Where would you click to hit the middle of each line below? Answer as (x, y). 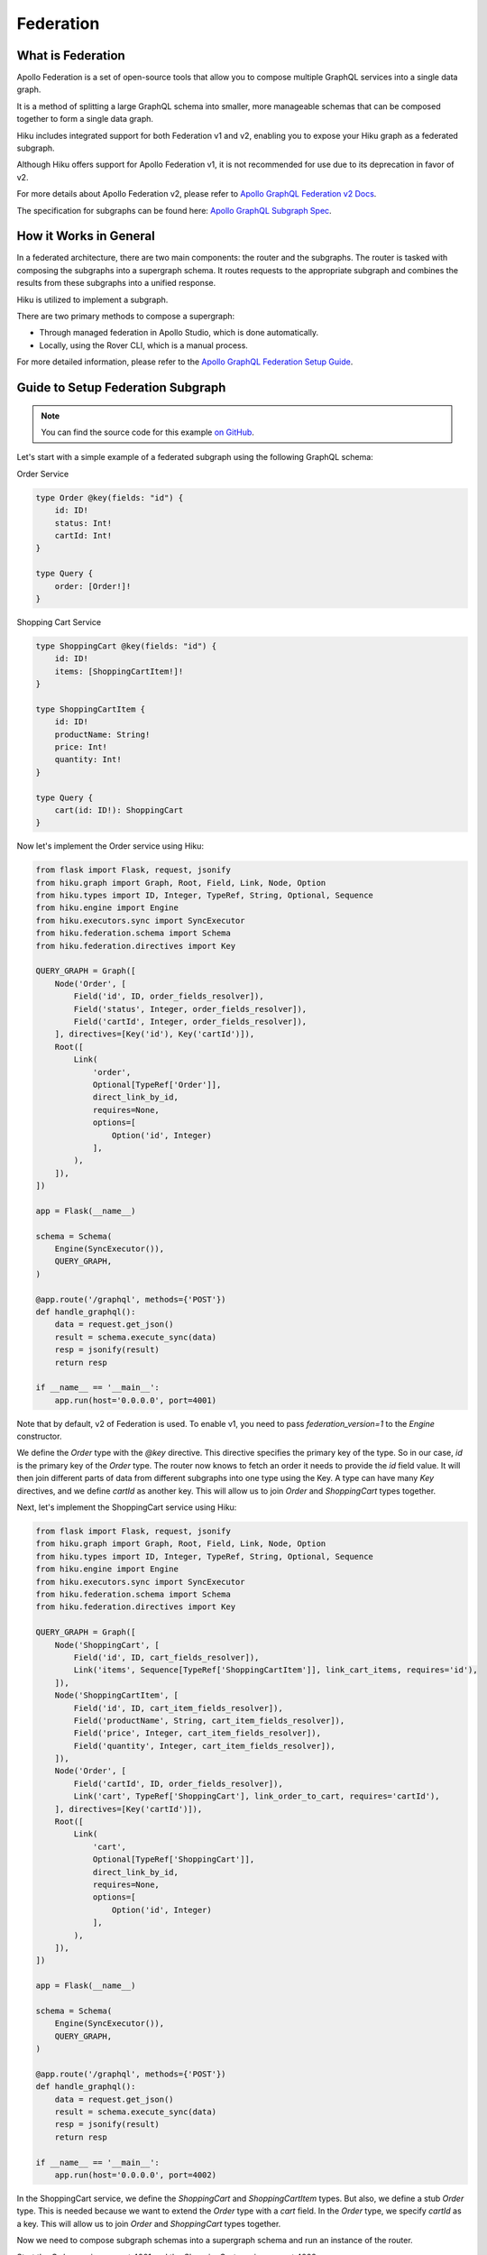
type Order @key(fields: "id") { (110, 497)
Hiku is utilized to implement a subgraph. (92, 299)
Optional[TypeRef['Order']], (157, 1084)
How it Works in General (86, 236)
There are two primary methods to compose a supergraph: (126, 317)
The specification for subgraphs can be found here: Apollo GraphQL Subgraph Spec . (175, 210)
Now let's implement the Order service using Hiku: (110, 846)
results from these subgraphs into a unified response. (116, 283)
